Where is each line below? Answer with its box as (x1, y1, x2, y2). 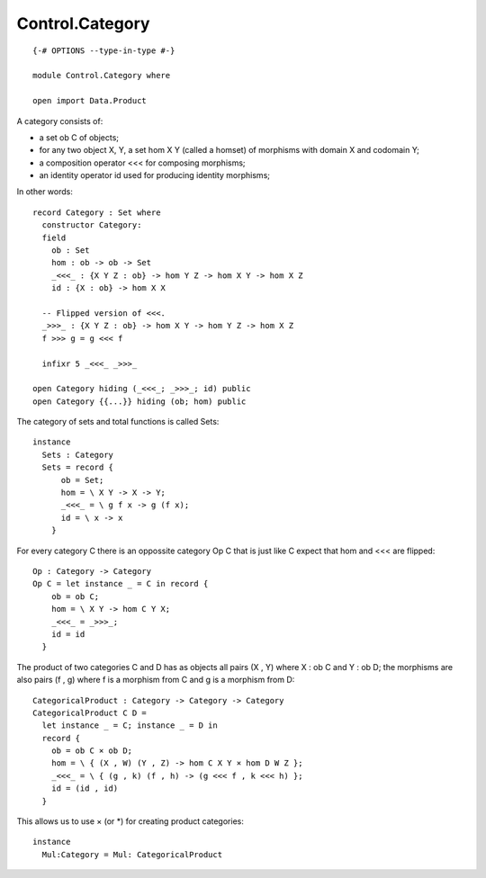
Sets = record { (41, 462, 114, 472)
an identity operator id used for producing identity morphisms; (39, 170, 270, 181)
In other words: (16, 186, 74, 197)
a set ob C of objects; (39, 131, 120, 143)
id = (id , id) (50, 784, 119, 793)
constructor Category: (41, 220, 142, 230)
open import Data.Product (32, 95, 148, 106)
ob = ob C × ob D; (50, 746, 133, 756)
